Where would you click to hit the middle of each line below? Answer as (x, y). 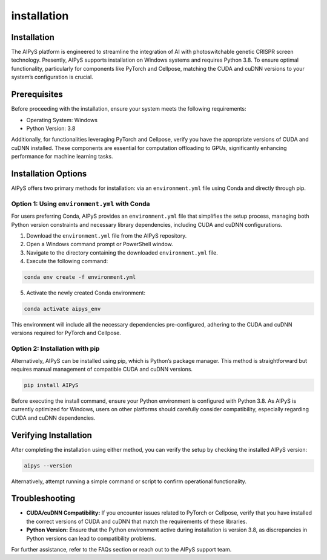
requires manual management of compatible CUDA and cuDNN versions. (102, 369)
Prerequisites (37, 95)
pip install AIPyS (51, 385)
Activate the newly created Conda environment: (86, 293)
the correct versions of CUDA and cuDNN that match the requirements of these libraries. (137, 521)
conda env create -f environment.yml (80, 277)
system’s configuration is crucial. (52, 77)
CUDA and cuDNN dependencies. (53, 418)
